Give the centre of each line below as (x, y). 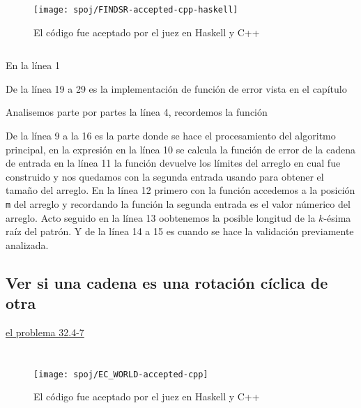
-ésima (337, 217)
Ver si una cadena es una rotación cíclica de (167, 282)
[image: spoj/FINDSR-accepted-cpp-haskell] (136, 10)
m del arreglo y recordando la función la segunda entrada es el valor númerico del (178, 204)
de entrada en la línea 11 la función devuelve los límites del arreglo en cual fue (173, 163)
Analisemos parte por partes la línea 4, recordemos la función (137, 112)
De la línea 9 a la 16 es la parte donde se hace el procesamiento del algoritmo (171, 136)
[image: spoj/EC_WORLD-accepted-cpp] (121, 374)
